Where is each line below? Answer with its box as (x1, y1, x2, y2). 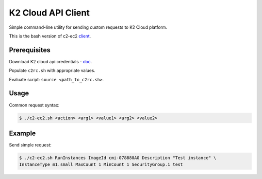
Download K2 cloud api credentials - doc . (9, 58, 92, 64)
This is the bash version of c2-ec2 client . (9, 33, 91, 39)
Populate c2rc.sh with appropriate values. (9, 68, 96, 73)
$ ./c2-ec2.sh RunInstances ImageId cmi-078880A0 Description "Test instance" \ (19, 155, 216, 161)
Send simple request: (9, 142, 52, 148)
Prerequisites (9, 46, 50, 54)
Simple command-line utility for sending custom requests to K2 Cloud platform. (9, 24, 167, 30)
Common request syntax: (9, 102, 60, 108)
